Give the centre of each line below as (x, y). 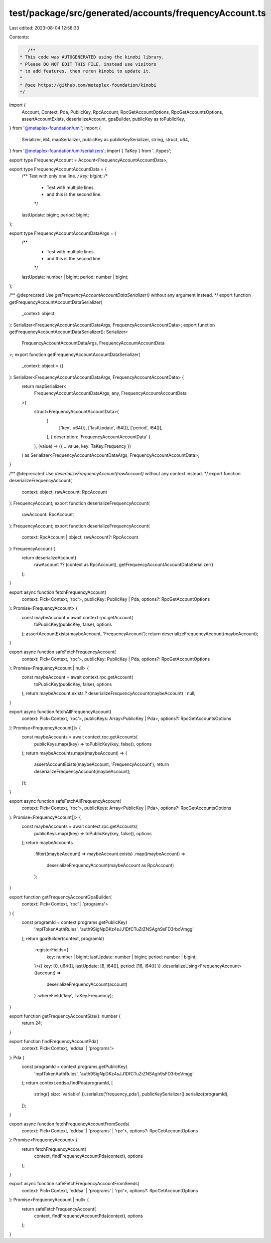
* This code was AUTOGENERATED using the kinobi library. (92, 57)
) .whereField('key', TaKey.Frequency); (73, 996)
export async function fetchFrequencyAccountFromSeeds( (69, 1124)
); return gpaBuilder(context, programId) (63, 938)
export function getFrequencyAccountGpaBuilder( (61, 897)
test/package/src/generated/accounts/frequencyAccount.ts (137, 13)
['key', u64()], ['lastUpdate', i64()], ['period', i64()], (111, 428)
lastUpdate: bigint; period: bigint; (55, 215)
